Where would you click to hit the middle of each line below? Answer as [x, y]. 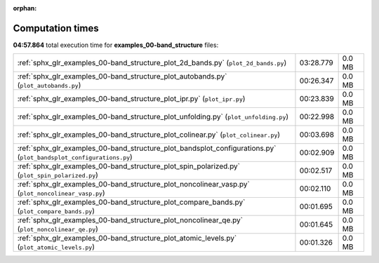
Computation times [56, 28]
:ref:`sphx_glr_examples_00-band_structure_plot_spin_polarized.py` [129, 166]
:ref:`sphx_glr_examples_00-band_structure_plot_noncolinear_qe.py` [130, 220]
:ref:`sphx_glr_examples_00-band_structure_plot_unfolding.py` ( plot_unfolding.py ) [153, 117]
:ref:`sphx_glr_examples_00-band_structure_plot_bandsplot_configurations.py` [147, 149]
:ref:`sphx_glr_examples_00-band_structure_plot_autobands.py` [122, 76]
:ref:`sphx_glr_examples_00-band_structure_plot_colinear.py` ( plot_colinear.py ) [149, 135]
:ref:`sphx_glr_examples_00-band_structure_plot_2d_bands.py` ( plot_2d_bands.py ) [152, 63]
